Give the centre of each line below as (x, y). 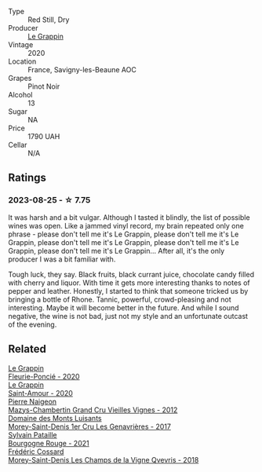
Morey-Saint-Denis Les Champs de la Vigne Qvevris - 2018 (104, 459)
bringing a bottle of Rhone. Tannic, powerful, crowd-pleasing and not (120, 299)
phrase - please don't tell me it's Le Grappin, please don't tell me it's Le (124, 234)
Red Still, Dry (49, 20)
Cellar (18, 145)
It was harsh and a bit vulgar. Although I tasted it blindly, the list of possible (129, 217)
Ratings (27, 178)
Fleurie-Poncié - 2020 (44, 376)
